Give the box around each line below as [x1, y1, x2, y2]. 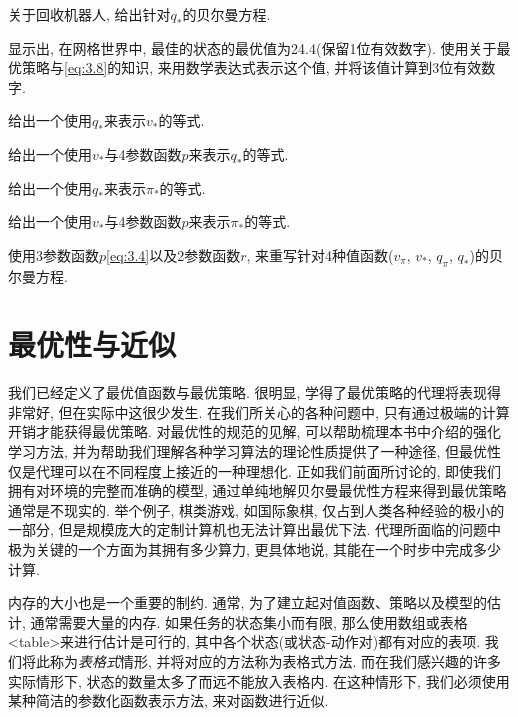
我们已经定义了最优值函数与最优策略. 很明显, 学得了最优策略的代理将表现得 [8, 382, 502, 403]
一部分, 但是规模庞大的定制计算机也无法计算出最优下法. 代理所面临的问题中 [8, 519, 502, 540]
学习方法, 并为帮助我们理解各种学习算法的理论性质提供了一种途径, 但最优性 [8, 441, 502, 462]
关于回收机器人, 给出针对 [8, 4, 171, 24]
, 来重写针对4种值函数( [246, 244, 394, 265]
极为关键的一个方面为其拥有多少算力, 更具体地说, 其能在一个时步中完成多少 [8, 539, 502, 560]
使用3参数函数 [8, 244, 99, 265]
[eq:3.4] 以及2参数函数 [106, 244, 241, 265]
